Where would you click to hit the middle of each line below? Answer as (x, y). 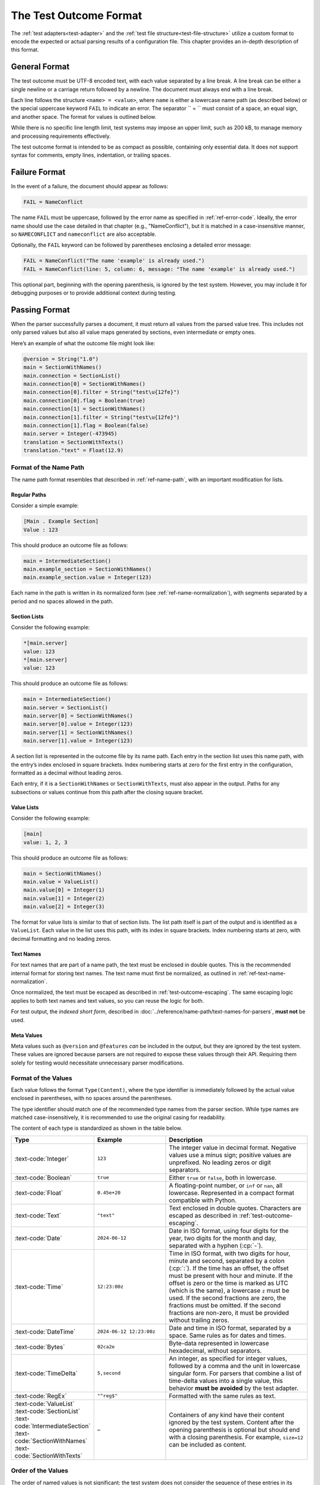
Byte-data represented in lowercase (219, 1343)
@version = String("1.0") (61, 359)
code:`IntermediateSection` (53, 1426)
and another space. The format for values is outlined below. (84, 116)
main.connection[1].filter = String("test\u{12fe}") (102, 417)
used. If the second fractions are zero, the (228, 1298)
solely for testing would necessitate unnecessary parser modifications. (97, 1063)
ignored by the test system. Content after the (232, 1422)
